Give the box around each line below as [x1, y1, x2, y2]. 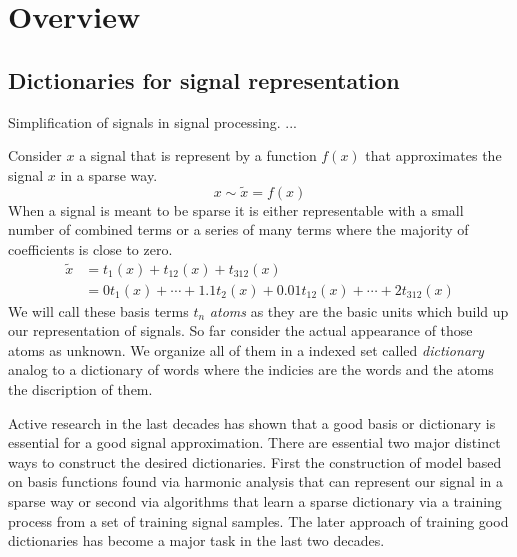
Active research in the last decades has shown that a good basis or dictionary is [8, 412, 496, 433]
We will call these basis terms [8, 300, 189, 321]
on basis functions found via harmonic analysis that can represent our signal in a [8, 471, 504, 492]
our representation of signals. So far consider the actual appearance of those [8, 320, 473, 341]
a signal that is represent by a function [79, 145, 317, 166]
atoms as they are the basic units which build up [209, 300, 509, 321]
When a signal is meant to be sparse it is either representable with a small [8, 199, 464, 220]
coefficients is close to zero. [8, 238, 173, 259]
